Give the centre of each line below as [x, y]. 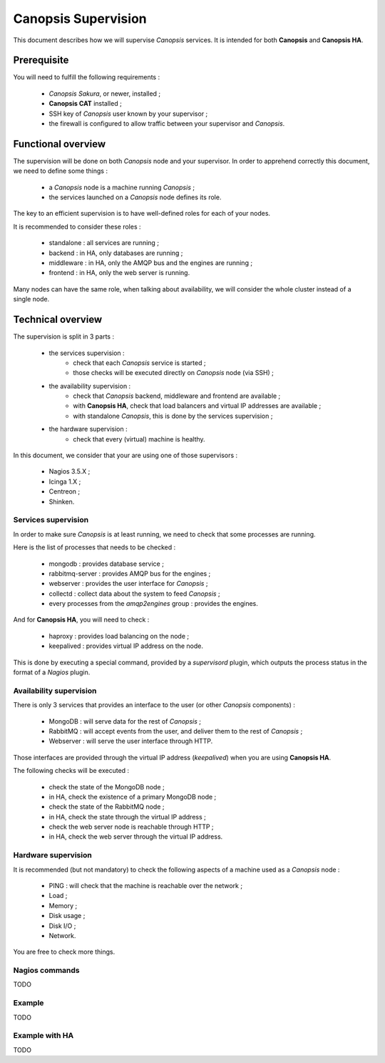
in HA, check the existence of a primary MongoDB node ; [133, 797]
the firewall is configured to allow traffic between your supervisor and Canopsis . [167, 124]
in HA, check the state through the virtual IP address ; [128, 817]
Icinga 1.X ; [65, 481]
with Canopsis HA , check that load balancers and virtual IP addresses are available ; [197, 406]
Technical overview [58, 320]
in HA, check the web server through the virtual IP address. [136, 837]
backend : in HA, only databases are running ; [116, 253]
